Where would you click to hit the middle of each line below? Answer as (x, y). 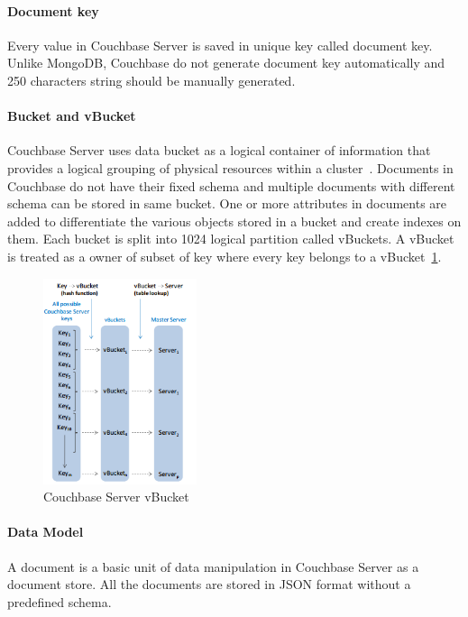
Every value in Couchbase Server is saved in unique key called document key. (220, 45)
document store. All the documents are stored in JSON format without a (209, 584)
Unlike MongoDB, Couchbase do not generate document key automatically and (226, 63)
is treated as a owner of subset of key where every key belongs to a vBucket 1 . (225, 256)
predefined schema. (60, 601)
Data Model (46, 532)
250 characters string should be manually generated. (151, 80)
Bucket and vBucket (72, 116)
